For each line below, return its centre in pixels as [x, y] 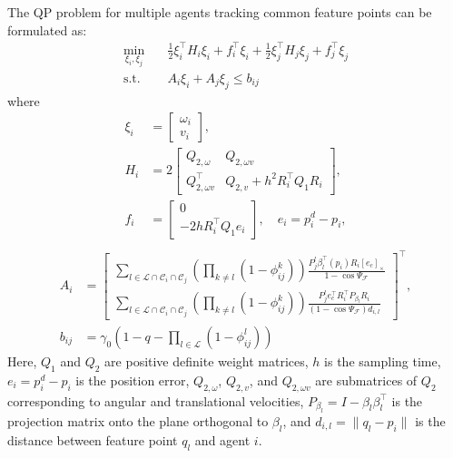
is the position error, [133, 380]
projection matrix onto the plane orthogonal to [138, 420]
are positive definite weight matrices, [207, 361]
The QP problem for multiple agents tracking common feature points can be [220, 12]
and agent [222, 439]
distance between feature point [93, 439]
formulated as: [47, 29]
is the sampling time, [383, 361]
